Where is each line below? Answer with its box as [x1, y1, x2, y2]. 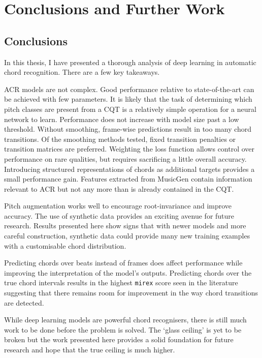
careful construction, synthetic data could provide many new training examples [4, 230, 250, 241]
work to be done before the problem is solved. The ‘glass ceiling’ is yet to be [4, 324, 242, 335]
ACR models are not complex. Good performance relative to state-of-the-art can [4, 83, 254, 94]
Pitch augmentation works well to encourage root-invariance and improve [4, 200, 232, 211]
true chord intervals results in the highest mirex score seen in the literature [4, 277, 238, 288]
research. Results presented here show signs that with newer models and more [4, 220, 246, 231]
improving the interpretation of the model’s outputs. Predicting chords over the [4, 267, 252, 278]
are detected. [4, 297, 44, 308]
